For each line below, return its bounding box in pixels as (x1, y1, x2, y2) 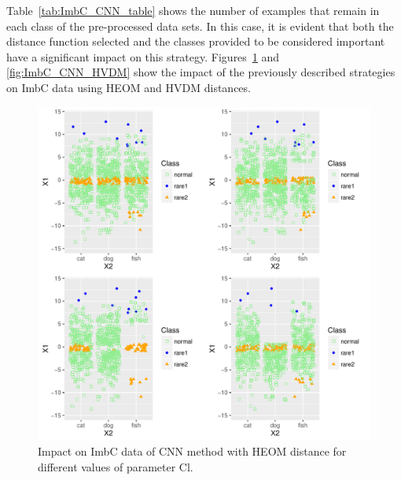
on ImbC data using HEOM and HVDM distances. (6, 79, 251, 95)
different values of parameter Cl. (38, 458, 193, 474)
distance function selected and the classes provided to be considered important (6, 33, 385, 50)
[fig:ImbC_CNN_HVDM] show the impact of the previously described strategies (6, 64, 395, 80)
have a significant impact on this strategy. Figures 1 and (6, 48, 280, 65)
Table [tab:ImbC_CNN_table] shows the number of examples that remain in (6, 2, 380, 18)
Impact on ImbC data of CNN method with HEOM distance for (38, 443, 347, 460)
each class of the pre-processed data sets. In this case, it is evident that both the (6, 17, 394, 34)
